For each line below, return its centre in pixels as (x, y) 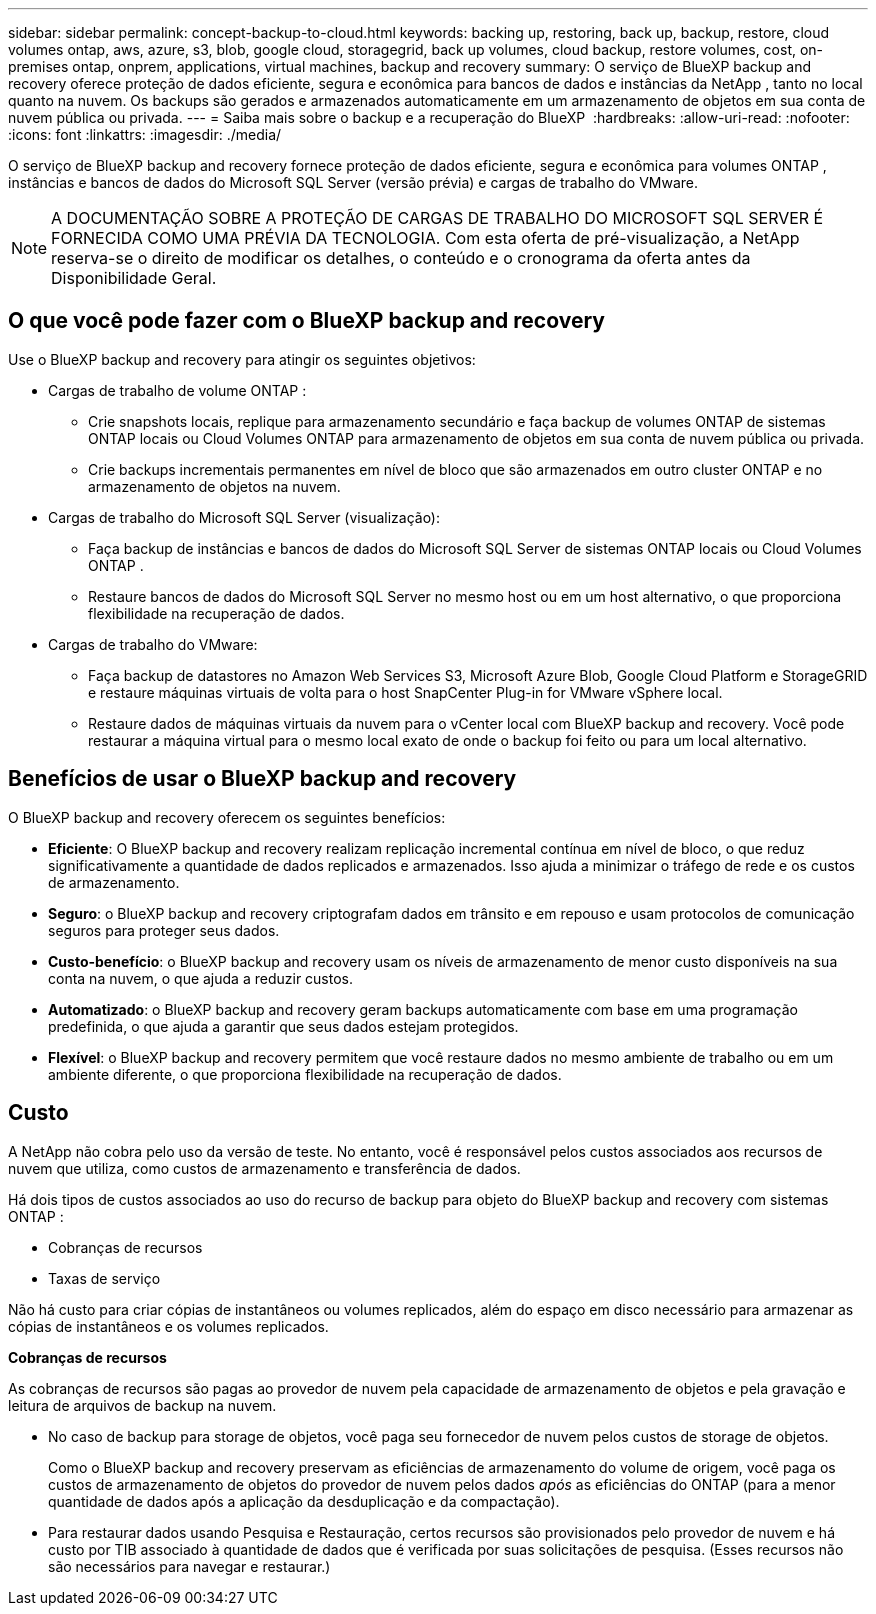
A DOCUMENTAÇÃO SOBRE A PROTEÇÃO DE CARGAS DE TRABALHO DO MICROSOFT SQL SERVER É (437, 218)
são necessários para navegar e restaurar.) (189, 1566)
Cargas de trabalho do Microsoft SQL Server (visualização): (244, 517)
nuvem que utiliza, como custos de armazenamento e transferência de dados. (264, 1168)
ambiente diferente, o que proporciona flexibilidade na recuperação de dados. (305, 1074)
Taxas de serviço (104, 1278)
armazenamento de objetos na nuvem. (214, 486)
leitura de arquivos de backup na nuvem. (142, 1405)
